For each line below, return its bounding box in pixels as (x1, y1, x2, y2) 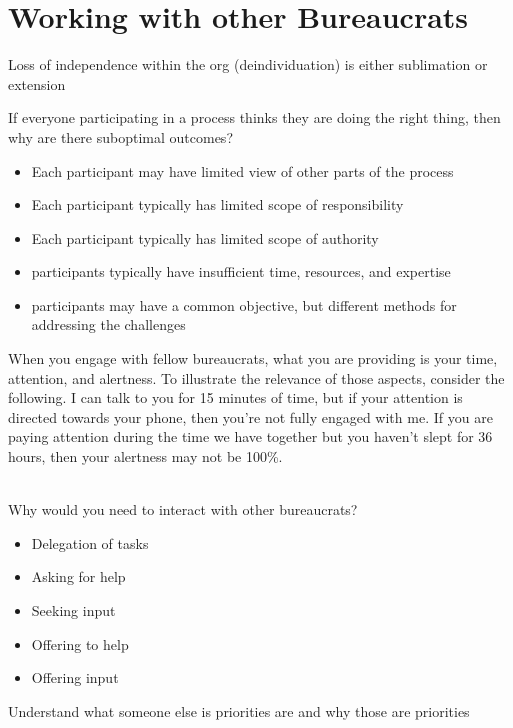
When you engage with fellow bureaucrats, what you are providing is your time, (8, 348, 498, 369)
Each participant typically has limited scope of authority (31, 227, 379, 248)
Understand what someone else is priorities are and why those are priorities (8, 700, 470, 721)
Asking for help (31, 566, 126, 587)
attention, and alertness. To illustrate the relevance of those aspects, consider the (8, 367, 505, 388)
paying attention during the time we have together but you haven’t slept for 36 (8, 426, 493, 447)
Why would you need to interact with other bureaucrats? (8, 499, 358, 520)
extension (8, 73, 66, 94)
